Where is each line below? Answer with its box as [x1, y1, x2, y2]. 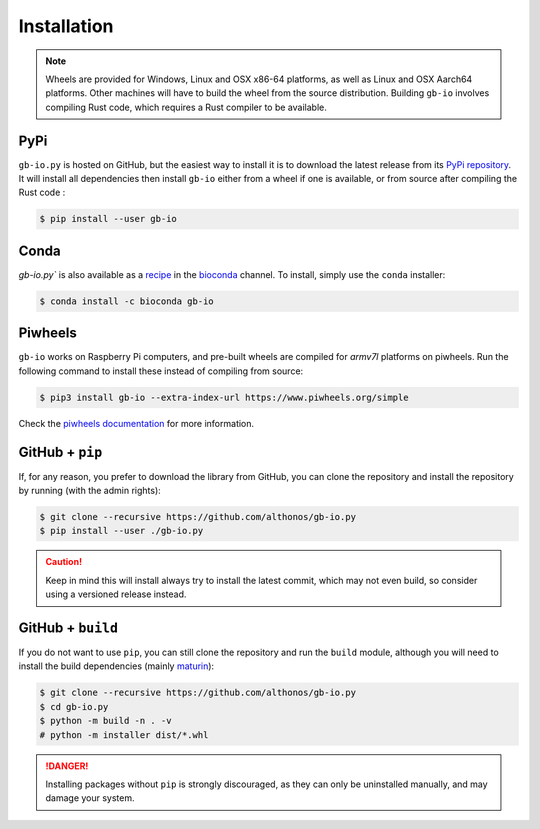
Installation [18, 15, 114, 37]
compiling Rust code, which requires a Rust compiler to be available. [45, 101, 327, 113]
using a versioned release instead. [45, 588, 187, 600]
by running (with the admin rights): [18, 485, 162, 497]
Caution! [45, 556, 83, 568]
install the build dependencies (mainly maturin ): [18, 660, 215, 672]
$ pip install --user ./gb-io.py [39, 525, 204, 537]
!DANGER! [45, 760, 89, 772]
